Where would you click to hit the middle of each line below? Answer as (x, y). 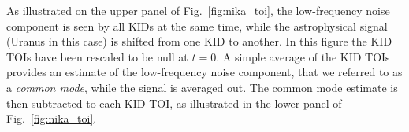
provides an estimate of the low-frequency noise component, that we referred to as (204, 72)
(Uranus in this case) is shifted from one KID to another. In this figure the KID (199, 41)
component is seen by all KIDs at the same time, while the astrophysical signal (197, 26)
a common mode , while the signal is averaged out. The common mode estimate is (202, 87)
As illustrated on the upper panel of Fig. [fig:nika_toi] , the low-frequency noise (198, 10)
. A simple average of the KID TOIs (303, 56)
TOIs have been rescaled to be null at (97, 56)
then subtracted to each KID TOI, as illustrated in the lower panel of (174, 103)
